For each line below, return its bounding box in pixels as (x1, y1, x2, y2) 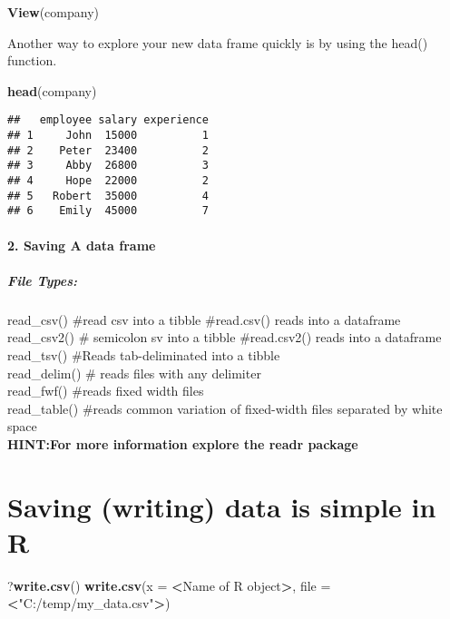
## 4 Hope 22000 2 (7, 174, 209, 187)
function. (7, 51, 57, 70)
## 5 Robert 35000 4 (7, 189, 209, 202)
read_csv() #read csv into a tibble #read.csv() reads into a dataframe (7, 309, 401, 329)
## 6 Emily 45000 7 (7, 204, 209, 218)
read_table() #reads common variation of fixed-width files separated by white (7, 398, 443, 418)
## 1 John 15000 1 (7, 129, 209, 142)
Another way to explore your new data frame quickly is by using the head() (7, 33, 428, 52)
